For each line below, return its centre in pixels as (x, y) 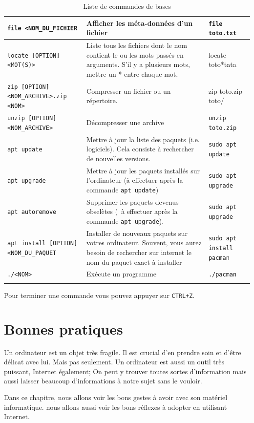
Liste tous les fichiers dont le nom (137, 45)
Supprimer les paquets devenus (133, 201)
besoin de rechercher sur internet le (139, 252)
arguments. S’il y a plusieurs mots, (138, 64)
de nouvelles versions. (118, 158)
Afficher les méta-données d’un (140, 23)
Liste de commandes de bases (127, 6)
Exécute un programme (122, 274)
